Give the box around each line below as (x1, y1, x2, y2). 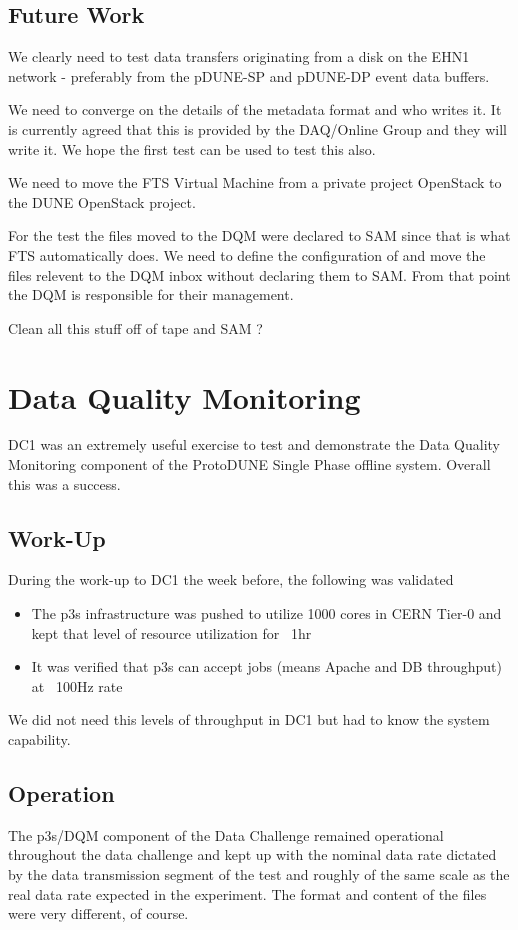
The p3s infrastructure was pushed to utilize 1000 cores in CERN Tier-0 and (31, 603, 502, 624)
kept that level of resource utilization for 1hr (31, 622, 312, 643)
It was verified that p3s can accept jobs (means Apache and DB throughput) (31, 656, 502, 677)
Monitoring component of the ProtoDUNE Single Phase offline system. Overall (8, 454, 491, 475)
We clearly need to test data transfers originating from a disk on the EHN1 (8, 46, 470, 67)
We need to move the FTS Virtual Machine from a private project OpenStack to (8, 172, 502, 193)
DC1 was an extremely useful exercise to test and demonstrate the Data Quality (8, 434, 501, 455)
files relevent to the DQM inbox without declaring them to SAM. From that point (8, 264, 511, 285)
